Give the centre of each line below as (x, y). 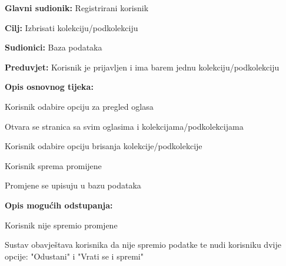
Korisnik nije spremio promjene (61, 225)
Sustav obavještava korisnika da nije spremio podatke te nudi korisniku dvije (143, 245)
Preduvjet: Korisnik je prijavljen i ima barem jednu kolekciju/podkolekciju (142, 67)
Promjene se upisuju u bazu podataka (73, 185)
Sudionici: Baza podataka (54, 47)
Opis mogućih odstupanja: (59, 205)
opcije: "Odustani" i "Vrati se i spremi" (74, 256)
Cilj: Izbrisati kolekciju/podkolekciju (71, 27)
